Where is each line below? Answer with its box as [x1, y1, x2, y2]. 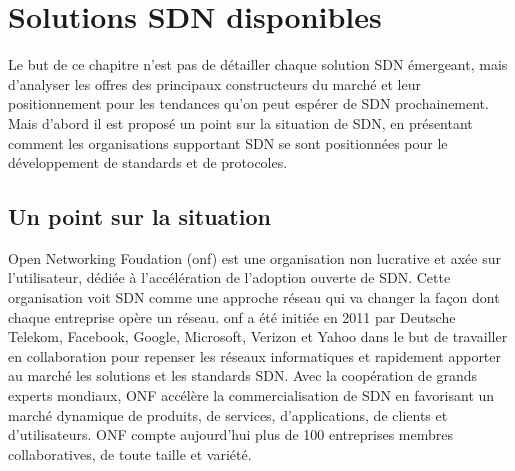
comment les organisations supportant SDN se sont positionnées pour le [8, 132, 448, 153]
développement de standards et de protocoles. [8, 152, 288, 173]
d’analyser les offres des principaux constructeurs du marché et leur [8, 73, 421, 94]
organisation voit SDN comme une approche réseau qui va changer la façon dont [8, 287, 500, 308]
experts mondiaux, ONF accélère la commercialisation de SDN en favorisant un [8, 385, 495, 406]
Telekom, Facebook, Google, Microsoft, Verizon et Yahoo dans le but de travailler [8, 326, 508, 347]
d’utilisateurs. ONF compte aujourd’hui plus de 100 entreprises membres [8, 424, 453, 445]
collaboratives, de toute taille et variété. [8, 443, 252, 464]
